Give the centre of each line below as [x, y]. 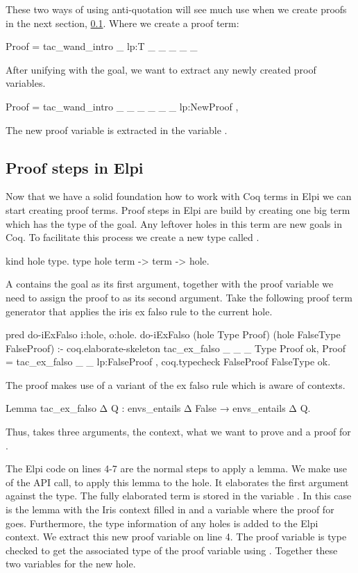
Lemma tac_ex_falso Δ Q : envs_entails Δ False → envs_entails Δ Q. [158, 408]
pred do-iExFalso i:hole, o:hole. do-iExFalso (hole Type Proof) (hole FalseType [173, 334]
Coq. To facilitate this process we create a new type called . [133, 237]
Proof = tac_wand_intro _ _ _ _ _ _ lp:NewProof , [122, 106]
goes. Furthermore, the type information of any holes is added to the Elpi [162, 523]
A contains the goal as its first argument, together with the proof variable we [170, 284]
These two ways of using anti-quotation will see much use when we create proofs [176, 9]
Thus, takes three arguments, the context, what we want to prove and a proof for [178, 432]
